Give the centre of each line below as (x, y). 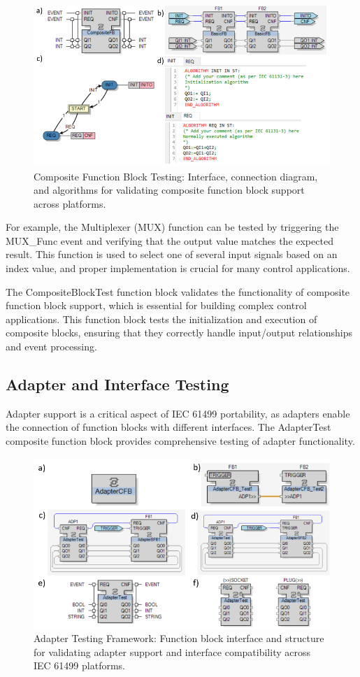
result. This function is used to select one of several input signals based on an (172, 254)
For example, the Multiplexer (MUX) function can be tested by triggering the (172, 227)
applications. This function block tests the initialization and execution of (161, 319)
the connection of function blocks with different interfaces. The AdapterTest (168, 427)
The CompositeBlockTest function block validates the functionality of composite (178, 291)
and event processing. (51, 347)
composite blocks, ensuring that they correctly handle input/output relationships (179, 333)
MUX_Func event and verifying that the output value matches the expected (170, 240)
